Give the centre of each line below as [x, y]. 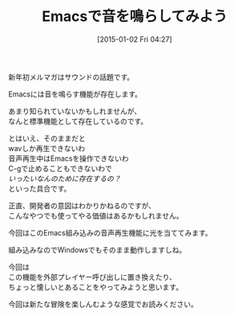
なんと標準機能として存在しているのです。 [78, 121]
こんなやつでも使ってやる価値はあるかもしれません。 [96, 215]
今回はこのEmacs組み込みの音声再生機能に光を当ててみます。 [110, 232]
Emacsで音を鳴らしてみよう [135, 16]
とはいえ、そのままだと [47, 138]
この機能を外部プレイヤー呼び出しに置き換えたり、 [93, 277]
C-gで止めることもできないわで [60, 168]
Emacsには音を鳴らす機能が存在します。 [75, 94]
